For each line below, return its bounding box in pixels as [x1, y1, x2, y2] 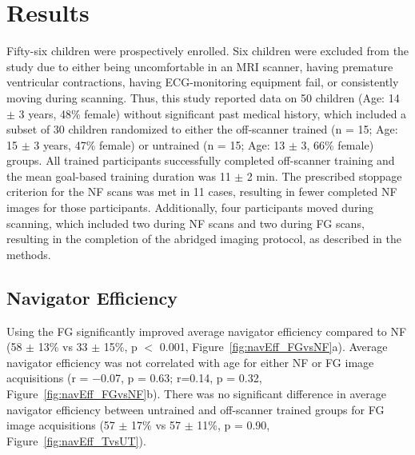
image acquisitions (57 [6, 417, 115, 433]
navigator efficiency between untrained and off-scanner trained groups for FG [6, 401, 385, 417]
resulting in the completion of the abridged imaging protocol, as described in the [6, 230, 401, 247]
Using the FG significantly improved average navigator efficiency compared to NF [6, 322, 407, 339]
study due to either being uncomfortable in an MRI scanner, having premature [6, 58, 393, 74]
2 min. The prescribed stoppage [246, 167, 402, 184]
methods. [6, 245, 51, 262]
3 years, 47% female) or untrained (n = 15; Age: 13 [34, 136, 285, 153]
